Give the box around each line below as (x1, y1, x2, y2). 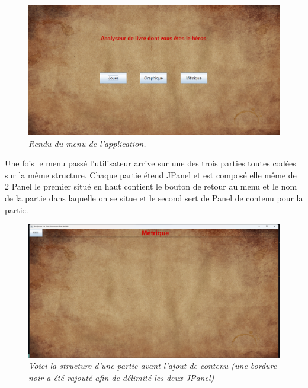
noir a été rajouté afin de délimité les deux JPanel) (28, 371, 214, 384)
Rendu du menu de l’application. (28, 137, 146, 149)
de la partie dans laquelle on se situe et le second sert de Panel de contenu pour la (5, 192, 303, 204)
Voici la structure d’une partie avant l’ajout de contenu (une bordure (28, 360, 277, 372)
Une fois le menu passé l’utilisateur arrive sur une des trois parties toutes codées (5, 157, 296, 169)
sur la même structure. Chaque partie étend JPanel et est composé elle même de (5, 168, 297, 181)
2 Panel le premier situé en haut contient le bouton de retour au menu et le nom (5, 180, 297, 193)
